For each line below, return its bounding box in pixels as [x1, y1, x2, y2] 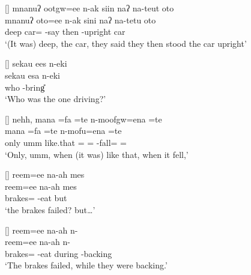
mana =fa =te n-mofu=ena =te [5, 124, 122, 137]
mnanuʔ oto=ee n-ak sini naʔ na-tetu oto [5, 13, 156, 26]
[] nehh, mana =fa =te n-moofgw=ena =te [5, 112, 162, 125]
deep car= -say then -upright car [5, 25, 125, 38]
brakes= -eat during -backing [5, 247, 112, 259]
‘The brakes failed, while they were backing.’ [5, 259, 168, 271]
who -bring [5, 80, 45, 93]
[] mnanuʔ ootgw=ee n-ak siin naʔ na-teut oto [5, 2, 174, 14]
